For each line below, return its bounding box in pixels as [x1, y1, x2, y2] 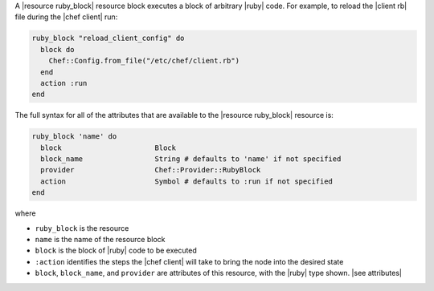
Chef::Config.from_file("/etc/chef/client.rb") [48, 56, 240, 66]
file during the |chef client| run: [14, 12, 118, 22]
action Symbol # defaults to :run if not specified [40, 176, 334, 186]
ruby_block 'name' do [31, 132, 117, 141]
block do [40, 45, 75, 54]
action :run [40, 79, 88, 87]
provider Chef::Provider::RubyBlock [40, 165, 261, 175]
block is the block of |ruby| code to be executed [35, 245, 197, 256]
